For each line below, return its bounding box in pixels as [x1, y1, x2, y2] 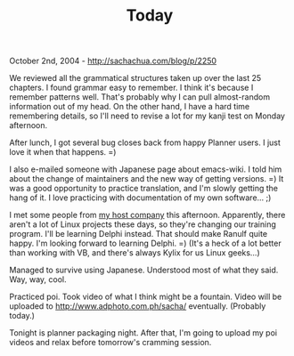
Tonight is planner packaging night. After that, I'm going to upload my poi [9, 328, 278, 338]
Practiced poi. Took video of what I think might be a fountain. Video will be [9, 291, 282, 303]
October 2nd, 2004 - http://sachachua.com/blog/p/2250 [9, 55, 216, 67]
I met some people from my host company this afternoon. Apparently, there [9, 210, 286, 221]
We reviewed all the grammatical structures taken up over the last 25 [9, 73, 262, 84]
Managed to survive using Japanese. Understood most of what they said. [9, 264, 279, 276]
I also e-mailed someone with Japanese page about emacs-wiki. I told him [9, 164, 282, 174]
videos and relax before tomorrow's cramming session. [9, 337, 212, 348]
